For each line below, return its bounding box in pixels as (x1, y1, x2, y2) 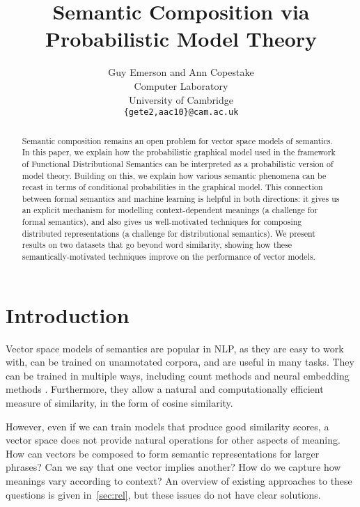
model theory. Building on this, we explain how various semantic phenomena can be (22, 169, 327, 181)
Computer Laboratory (134, 78, 228, 93)
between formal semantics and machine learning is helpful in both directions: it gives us (22, 192, 340, 204)
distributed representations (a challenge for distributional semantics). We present (22, 227, 315, 239)
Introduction (6, 300, 130, 329)
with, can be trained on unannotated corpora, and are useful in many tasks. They (6, 354, 354, 369)
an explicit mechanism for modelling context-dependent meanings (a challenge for (22, 204, 318, 216)
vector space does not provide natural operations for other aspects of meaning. (6, 432, 341, 447)
